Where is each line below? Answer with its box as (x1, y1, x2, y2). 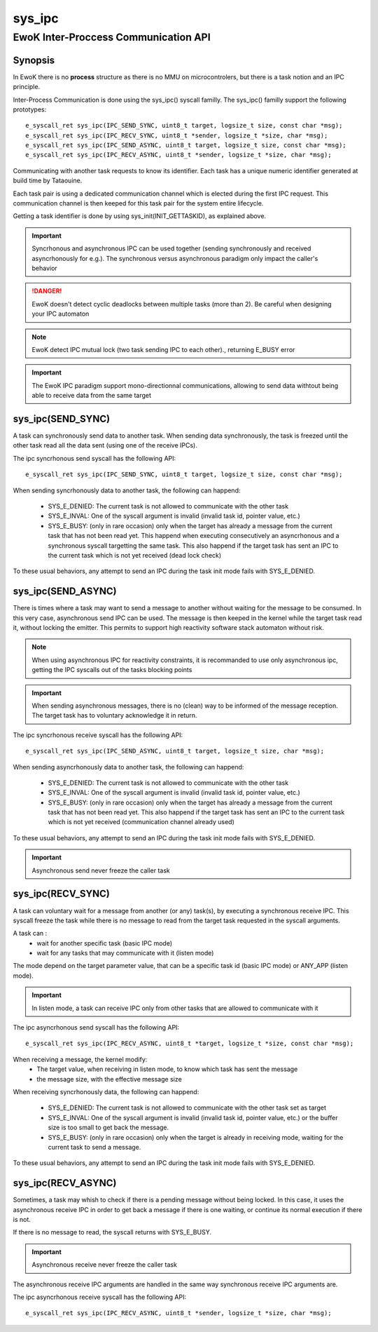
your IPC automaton (31, 309, 90, 318)
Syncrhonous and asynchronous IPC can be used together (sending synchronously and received (31, 244, 311, 253)
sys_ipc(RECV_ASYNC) (13, 1177, 117, 1189)
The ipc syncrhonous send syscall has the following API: (13, 454, 176, 462)
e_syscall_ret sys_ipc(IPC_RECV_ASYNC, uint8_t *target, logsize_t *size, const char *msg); (25, 1040, 354, 1048)
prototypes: (13, 105, 47, 114)
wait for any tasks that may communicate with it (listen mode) (36, 949, 214, 957)
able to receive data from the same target (31, 391, 152, 400)
